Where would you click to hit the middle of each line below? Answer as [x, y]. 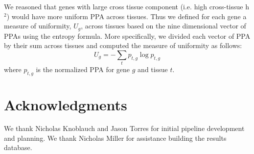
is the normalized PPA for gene [83, 69]
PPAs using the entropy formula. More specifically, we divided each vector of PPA [127, 36]
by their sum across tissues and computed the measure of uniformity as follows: [123, 45]
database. [18, 147]
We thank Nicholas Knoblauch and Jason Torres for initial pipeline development [124, 128]
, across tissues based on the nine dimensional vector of [163, 26]
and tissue [153, 69]
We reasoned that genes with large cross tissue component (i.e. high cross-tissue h [127, 6]
